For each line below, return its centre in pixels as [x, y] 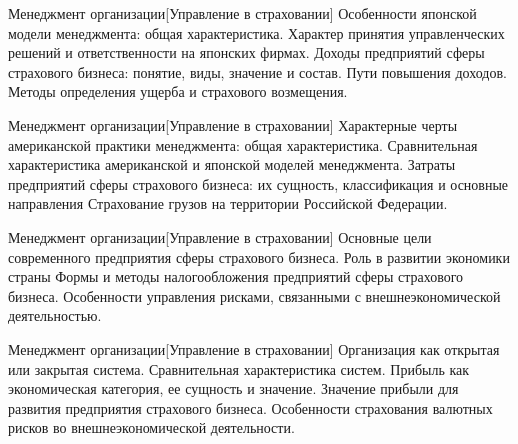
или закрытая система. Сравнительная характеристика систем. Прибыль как [239, 368]
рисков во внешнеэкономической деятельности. [151, 427]
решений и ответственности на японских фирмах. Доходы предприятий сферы [246, 52]
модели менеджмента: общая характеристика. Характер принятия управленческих [256, 32]
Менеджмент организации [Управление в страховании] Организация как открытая [254, 348]
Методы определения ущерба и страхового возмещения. [178, 91]
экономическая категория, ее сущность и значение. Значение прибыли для [233, 388]
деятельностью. [55, 315]
